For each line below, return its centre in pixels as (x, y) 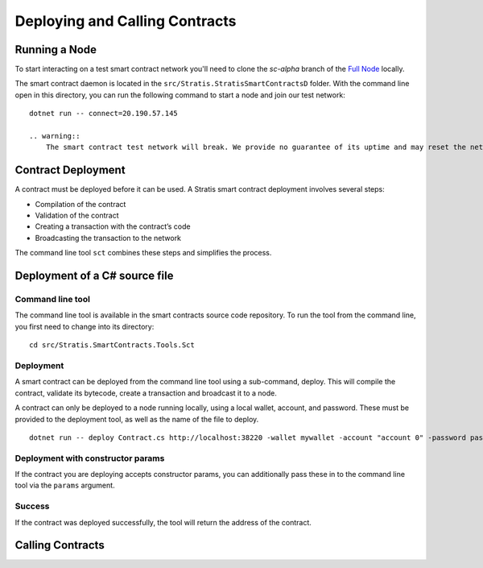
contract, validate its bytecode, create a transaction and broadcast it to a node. (146, 393)
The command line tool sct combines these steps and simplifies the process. (143, 253)
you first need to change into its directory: (85, 326)
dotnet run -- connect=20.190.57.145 (104, 114)
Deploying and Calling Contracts (126, 21)
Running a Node (56, 50)
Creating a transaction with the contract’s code (113, 226)
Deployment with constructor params (90, 458)
